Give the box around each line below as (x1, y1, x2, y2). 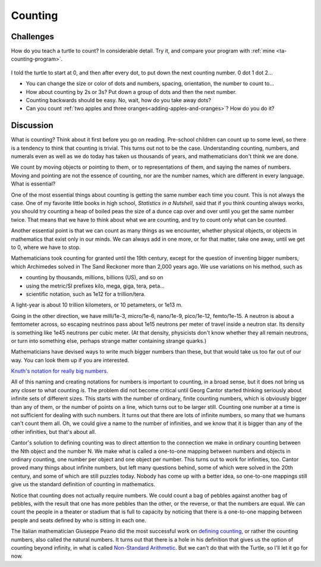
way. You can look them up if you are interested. (11, 357, 130, 364)
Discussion (11, 121, 53, 131)
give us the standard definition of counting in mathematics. (11, 481, 156, 488)
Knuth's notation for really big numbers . (11, 367, 109, 374)
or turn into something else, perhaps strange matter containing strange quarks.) (11, 337, 207, 344)
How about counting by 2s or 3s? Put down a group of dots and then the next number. (26, 88, 237, 95)
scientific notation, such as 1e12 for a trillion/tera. (26, 290, 146, 297)
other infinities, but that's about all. (11, 428, 96, 435)
